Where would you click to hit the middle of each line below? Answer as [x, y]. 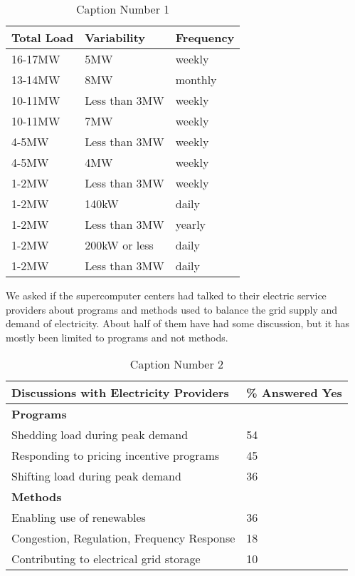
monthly [196, 79]
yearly [191, 224]
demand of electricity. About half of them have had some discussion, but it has [178, 323]
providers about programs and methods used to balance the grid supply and [172, 309]
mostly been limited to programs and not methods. [117, 337]
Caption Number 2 [176, 364]
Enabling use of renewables [79, 518]
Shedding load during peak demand [100, 435]
